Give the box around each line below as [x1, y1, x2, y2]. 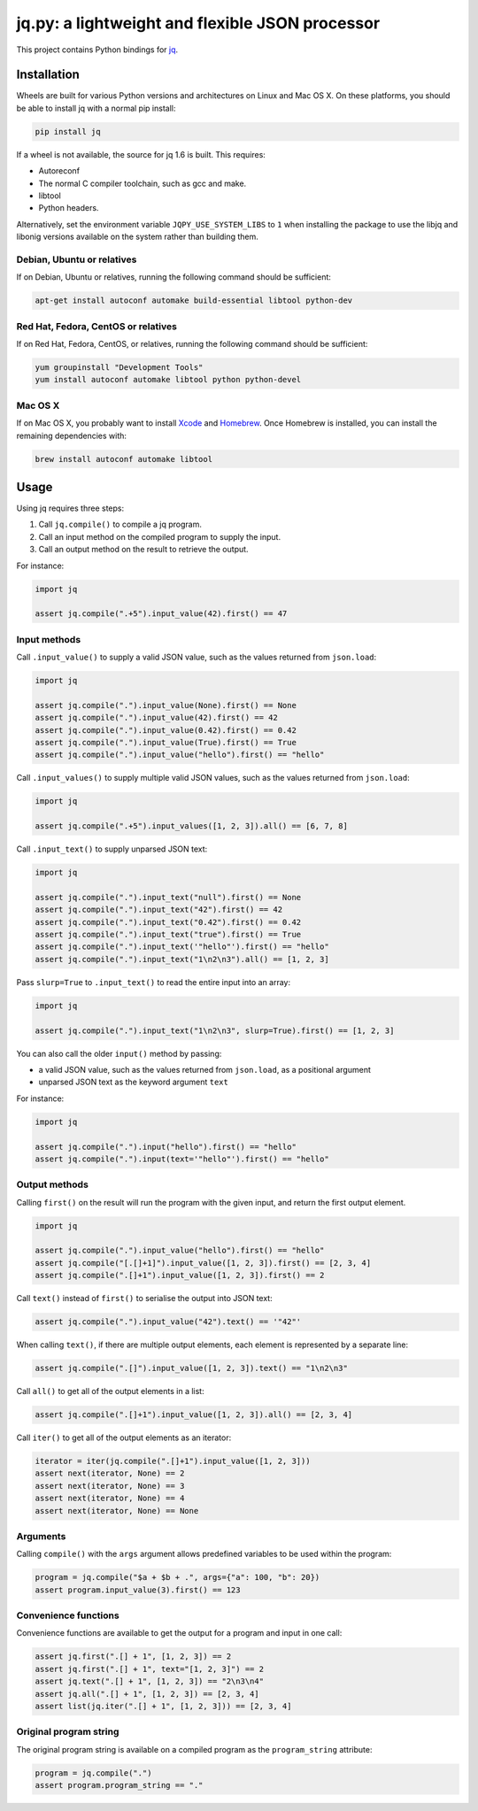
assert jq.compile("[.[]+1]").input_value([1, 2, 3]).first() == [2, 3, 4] [35, 1258, 372, 1268]
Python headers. [38, 203, 99, 213]
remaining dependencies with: [16, 430, 127, 441]
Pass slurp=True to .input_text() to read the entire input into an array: [16, 976, 291, 987]
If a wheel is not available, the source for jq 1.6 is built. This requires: [16, 149, 266, 159]
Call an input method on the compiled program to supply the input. [38, 531, 281, 542]
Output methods [16, 1178, 89, 1191]
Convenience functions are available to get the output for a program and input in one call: [16, 1628, 343, 1638]
